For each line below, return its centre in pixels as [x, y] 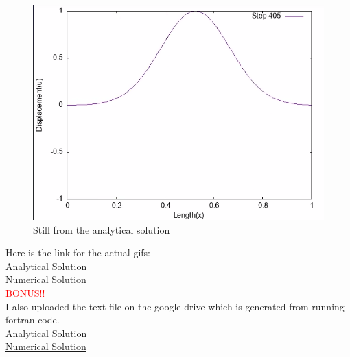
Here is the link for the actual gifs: [78, 253]
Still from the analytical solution [102, 229]
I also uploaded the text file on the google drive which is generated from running [175, 306]
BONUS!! [25, 293]
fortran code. [33, 320]
